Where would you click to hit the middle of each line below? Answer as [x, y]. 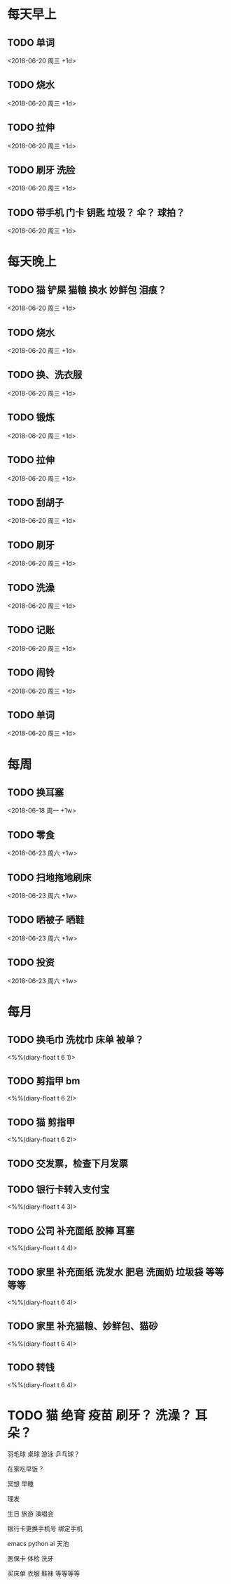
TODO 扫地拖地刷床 [49, 877]
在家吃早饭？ [26, 1469]
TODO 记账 [31, 630]
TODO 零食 [31, 835]
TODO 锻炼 [31, 418]
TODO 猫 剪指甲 [41, 1122]
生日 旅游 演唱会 [30, 1513]
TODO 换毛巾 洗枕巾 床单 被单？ [76, 1040]
